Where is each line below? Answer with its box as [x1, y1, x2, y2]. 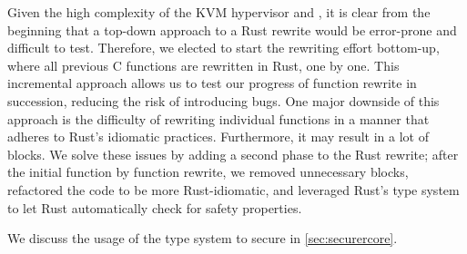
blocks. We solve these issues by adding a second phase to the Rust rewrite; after [7, 144, 459, 163]
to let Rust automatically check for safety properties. [7, 198, 302, 217]
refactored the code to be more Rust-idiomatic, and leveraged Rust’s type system [7, 180, 460, 199]
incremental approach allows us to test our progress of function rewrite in [7, 73, 417, 93]
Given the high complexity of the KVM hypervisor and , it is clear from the [7, 3, 431, 21]
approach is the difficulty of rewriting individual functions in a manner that [7, 109, 430, 128]
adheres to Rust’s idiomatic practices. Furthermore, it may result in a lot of [7, 127, 429, 146]
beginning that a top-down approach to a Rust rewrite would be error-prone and [7, 20, 457, 39]
